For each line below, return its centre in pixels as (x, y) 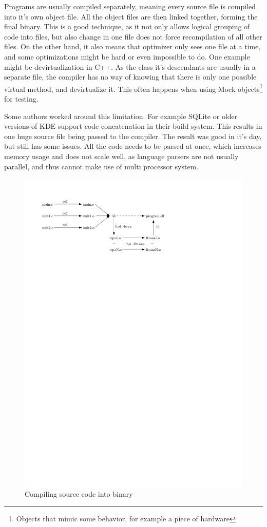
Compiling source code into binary (79, 493)
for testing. (21, 99)
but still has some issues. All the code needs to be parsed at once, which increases (133, 146)
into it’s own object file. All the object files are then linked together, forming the (131, 16)
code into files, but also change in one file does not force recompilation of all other (133, 36)
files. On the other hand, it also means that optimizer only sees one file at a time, (132, 46)
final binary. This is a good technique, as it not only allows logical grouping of (127, 26)
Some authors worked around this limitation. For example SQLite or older (121, 116)
